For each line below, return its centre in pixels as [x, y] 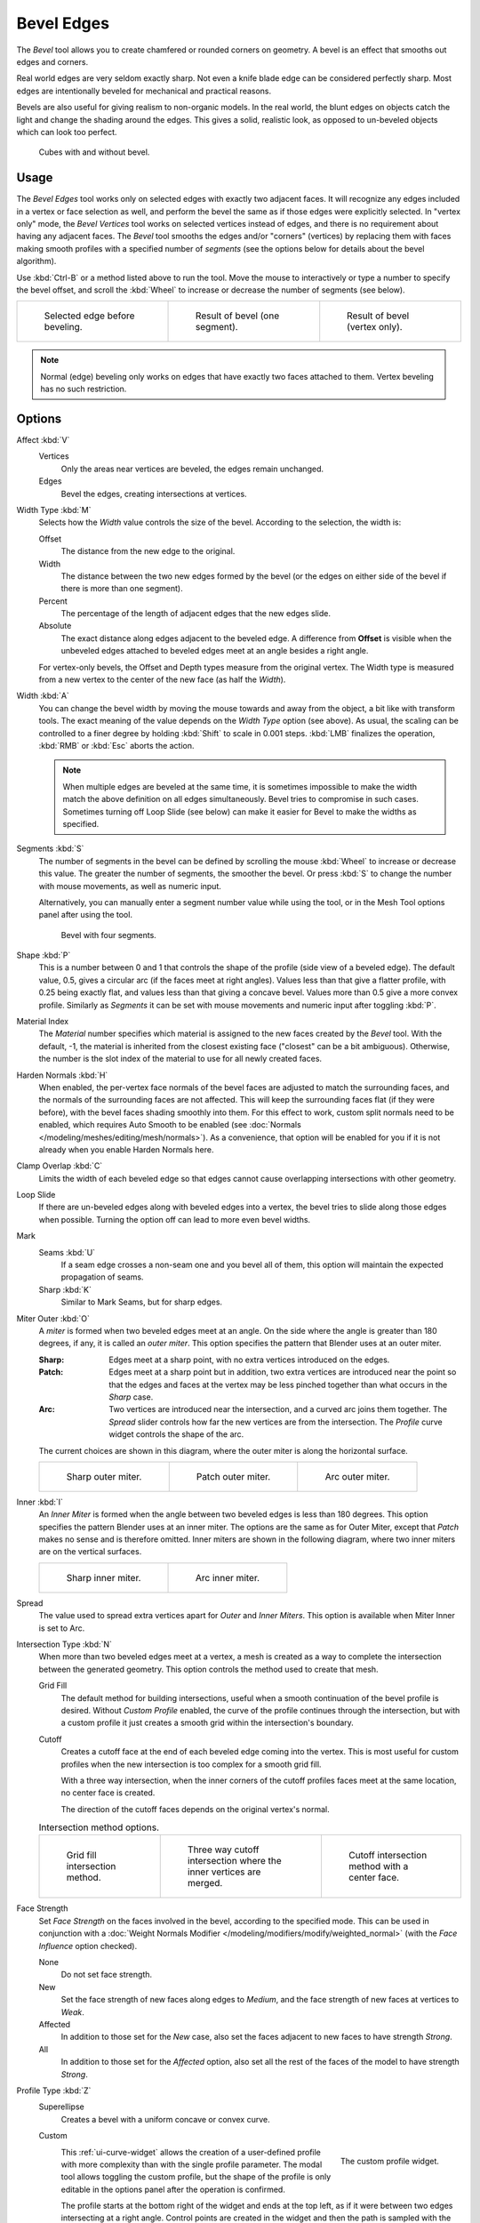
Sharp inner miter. [104, 1577]
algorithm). [36, 261]
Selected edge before [89, 316]
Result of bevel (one [238, 316]
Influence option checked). [88, 1946]
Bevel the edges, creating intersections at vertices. [154, 494]
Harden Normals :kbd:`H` [62, 1075]
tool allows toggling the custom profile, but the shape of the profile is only [196, 2177]
